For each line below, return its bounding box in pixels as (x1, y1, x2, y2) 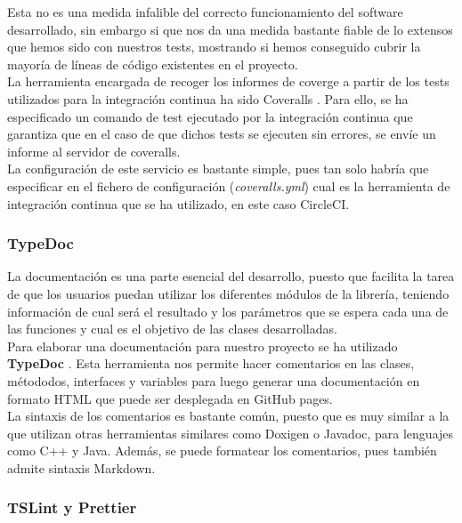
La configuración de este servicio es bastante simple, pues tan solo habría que (7, 159, 429, 178)
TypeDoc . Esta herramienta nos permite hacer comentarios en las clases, (7, 354, 415, 373)
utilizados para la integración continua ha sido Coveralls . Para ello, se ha (7, 89, 409, 108)
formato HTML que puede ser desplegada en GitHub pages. (7, 389, 333, 407)
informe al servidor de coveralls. (7, 141, 181, 160)
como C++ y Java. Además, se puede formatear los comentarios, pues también (7, 441, 437, 460)
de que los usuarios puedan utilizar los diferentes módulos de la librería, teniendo (7, 284, 450, 302)
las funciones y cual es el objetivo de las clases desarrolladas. (7, 319, 337, 338)
